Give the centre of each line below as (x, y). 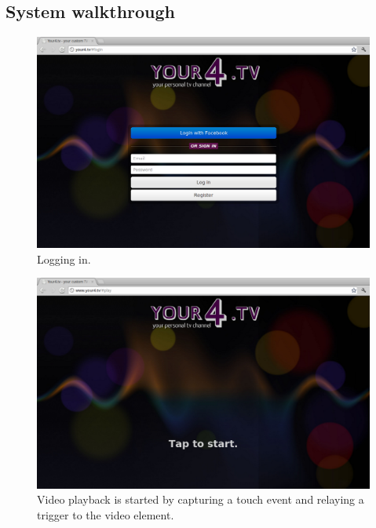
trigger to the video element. (106, 515)
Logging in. (64, 259)
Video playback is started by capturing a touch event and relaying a (201, 499)
